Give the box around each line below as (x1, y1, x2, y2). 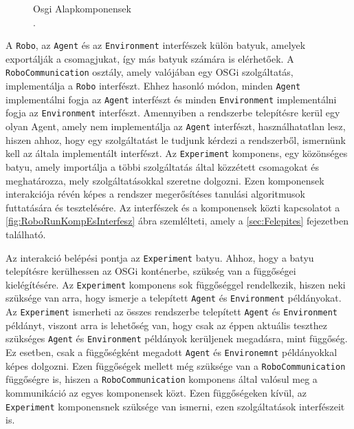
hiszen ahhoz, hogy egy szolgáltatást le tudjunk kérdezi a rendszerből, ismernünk (5, 132, 346, 147)
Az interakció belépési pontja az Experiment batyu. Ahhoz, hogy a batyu (5, 250, 314, 264)
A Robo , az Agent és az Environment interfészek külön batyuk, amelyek (5, 38, 306, 52)
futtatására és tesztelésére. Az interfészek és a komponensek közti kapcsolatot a (5, 200, 340, 214)
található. (5, 227, 46, 241)
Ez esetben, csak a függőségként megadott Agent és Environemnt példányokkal (5, 345, 338, 359)
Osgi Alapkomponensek (33, 1, 131, 15)
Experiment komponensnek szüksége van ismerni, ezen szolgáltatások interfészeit (5, 399, 345, 413)
